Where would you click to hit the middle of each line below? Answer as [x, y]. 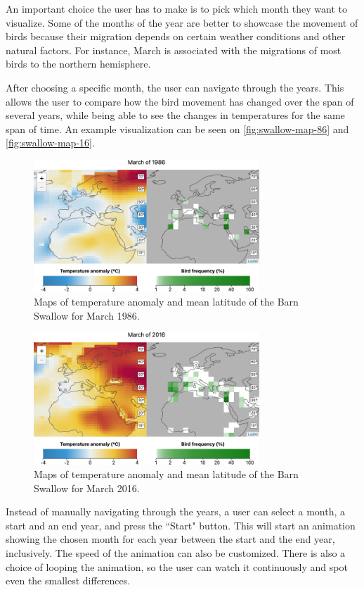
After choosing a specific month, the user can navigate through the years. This [175, 87]
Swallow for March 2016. [87, 488]
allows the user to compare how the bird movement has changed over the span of [180, 101]
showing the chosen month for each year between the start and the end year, [170, 539]
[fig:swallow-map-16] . [50, 143]
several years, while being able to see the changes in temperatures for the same [175, 115]
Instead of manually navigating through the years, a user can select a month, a [176, 511]
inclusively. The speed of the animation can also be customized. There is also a [176, 553]
